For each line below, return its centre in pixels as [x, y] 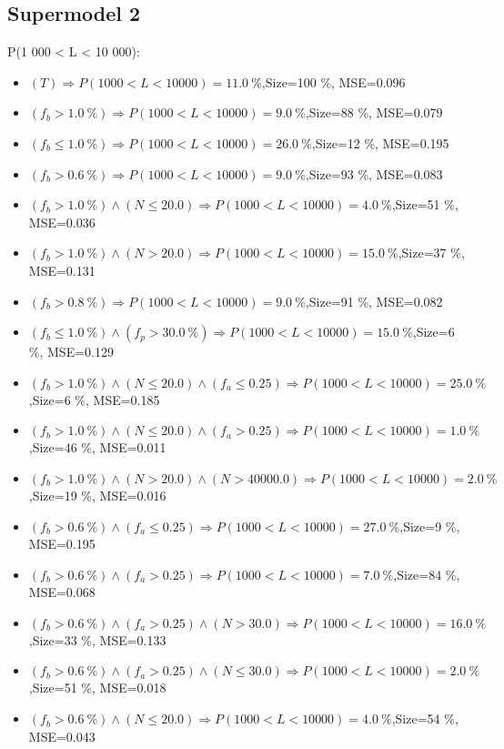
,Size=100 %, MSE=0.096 [333, 81]
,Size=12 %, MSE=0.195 [380, 142]
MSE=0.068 [62, 592]
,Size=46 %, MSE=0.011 [97, 447]
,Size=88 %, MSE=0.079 [374, 112]
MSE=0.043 [62, 736]
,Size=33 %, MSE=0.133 [97, 639]
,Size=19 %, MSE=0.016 [97, 495]
